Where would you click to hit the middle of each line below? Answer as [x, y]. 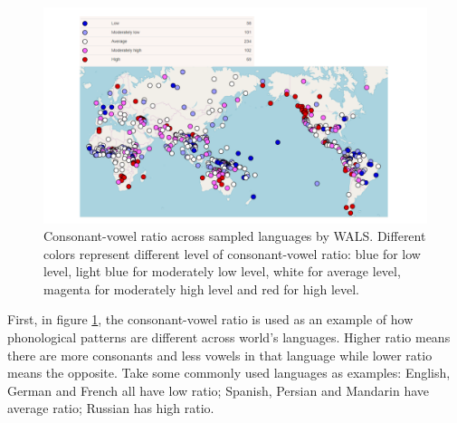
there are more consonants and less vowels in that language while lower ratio [220, 355]
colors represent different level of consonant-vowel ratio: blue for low [232, 253]
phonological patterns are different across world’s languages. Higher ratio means [229, 337]
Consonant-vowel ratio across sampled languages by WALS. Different [235, 236]
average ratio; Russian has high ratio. [111, 408]
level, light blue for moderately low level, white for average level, [222, 271]
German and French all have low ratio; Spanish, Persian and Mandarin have [219, 390]
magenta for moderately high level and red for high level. [202, 288]
